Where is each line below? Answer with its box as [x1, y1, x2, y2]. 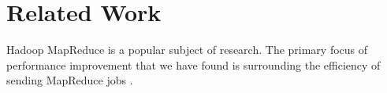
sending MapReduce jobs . [6, 72, 133, 88]
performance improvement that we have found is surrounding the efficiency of [6, 56, 381, 73]
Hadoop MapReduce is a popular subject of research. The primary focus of [6, 41, 368, 58]
